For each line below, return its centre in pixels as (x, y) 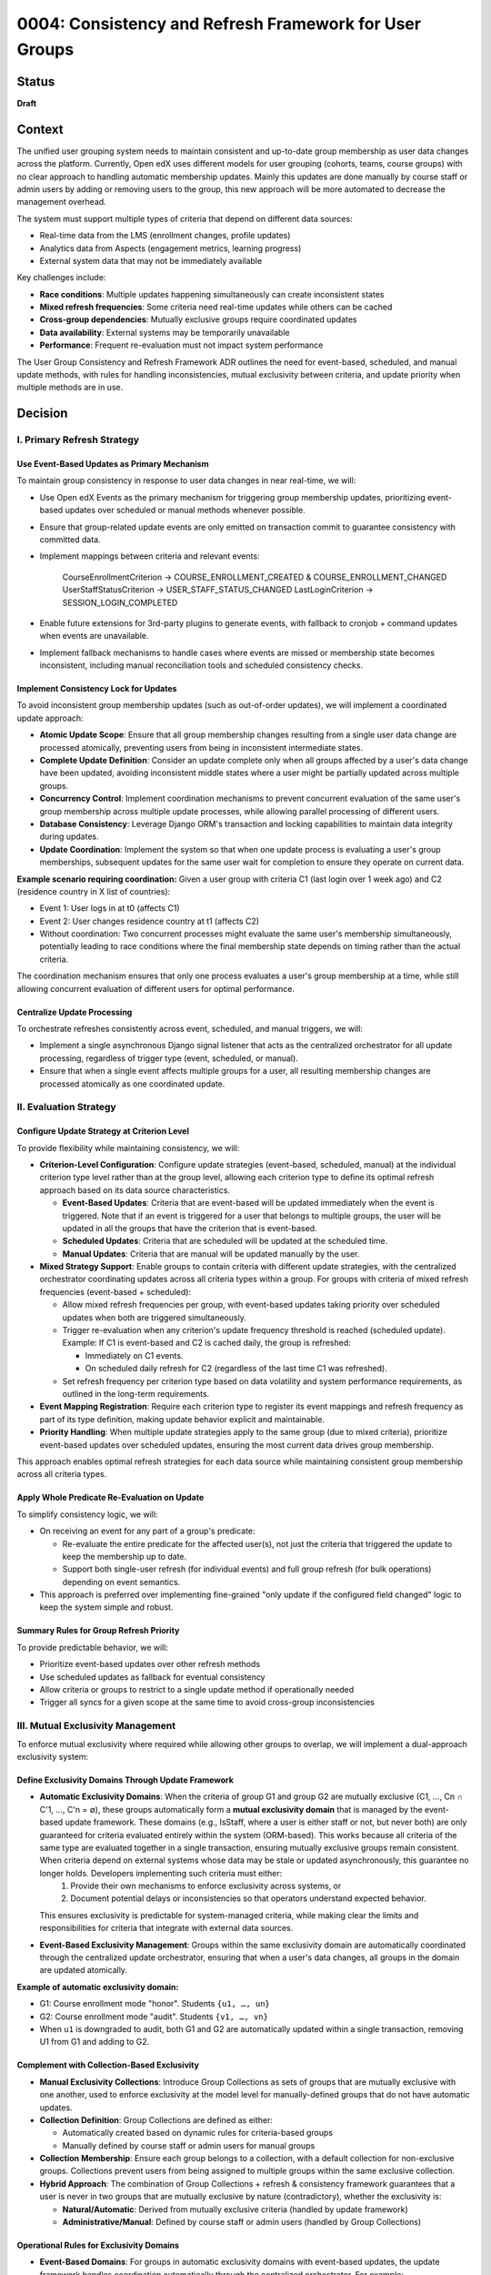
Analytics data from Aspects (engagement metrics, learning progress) (170, 248)
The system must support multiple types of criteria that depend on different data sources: (185, 218)
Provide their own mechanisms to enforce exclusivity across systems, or (206, 1886)
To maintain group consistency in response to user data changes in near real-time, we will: (186, 480)
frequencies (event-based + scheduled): (115, 1291)
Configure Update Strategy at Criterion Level (103, 1131)
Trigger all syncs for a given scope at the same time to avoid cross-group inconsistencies (207, 1703)
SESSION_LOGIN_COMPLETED (120, 602)
